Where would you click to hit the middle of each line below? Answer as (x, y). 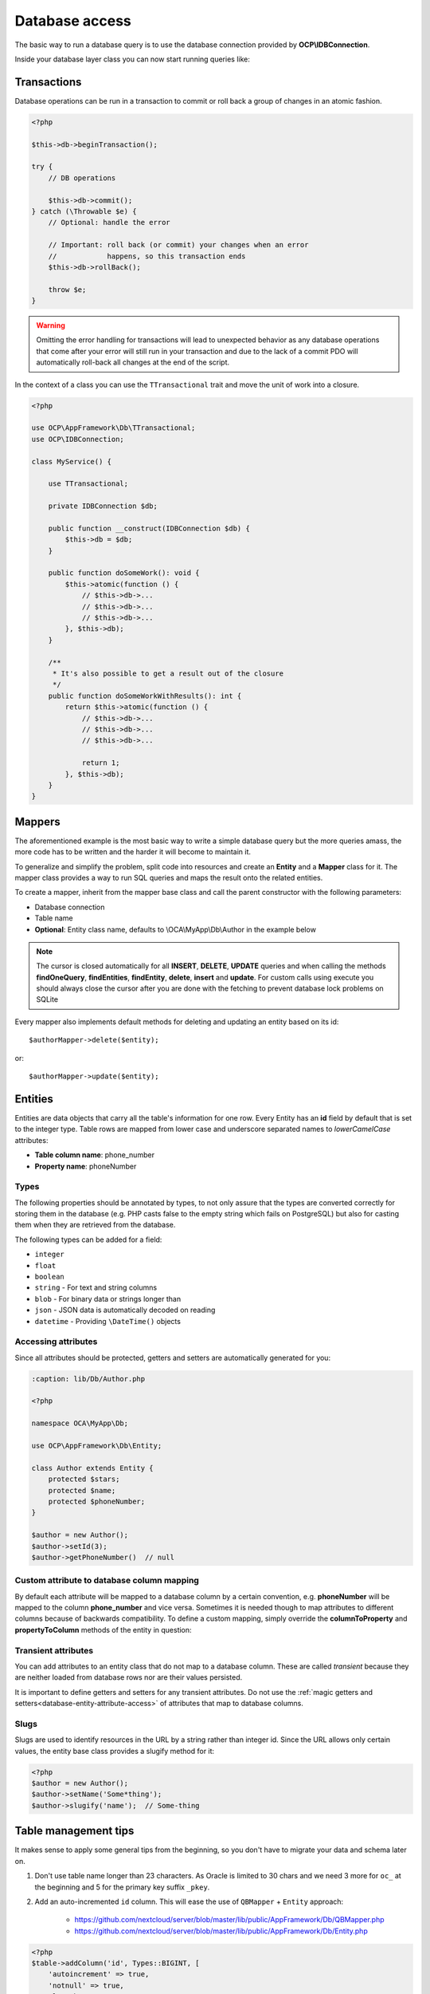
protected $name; (82, 1490)
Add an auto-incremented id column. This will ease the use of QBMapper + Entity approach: (189, 1901)
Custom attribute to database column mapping (107, 1581)
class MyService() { (71, 461)
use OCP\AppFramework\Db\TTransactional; (113, 428)
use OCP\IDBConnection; (78, 439)
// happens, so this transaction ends (147, 256)
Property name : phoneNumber (86, 1166)
